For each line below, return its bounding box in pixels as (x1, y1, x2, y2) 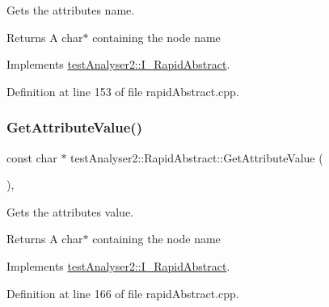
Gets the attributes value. (6, 203, 134, 220)
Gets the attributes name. (6, 2, 135, 18)
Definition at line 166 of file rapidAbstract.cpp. (6, 284, 239, 301)
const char (6, 149, 57, 166)
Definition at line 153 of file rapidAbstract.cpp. (6, 82, 239, 99)
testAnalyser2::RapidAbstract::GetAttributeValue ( (70, 149, 323, 166)
